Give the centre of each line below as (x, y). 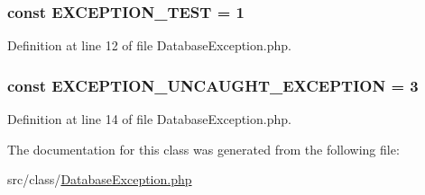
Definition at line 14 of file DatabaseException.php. (149, 119)
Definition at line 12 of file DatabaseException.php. (149, 45)
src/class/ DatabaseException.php (100, 179)
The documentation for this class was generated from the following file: (203, 149)
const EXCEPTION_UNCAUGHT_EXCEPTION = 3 (213, 85)
